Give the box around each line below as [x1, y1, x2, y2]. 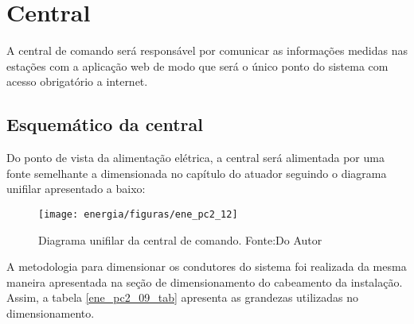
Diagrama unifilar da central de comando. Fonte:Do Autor [38, 231, 322, 248]
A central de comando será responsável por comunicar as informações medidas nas [6, 42, 408, 59]
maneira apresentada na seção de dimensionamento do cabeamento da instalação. [6, 273, 403, 290]
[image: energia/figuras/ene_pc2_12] [38, 208, 238, 220]
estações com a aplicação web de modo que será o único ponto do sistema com [6, 57, 389, 74]
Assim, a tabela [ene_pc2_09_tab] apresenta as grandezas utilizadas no [6, 289, 358, 306]
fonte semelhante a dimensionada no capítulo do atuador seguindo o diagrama [6, 164, 387, 181]
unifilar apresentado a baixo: [6, 180, 146, 197]
